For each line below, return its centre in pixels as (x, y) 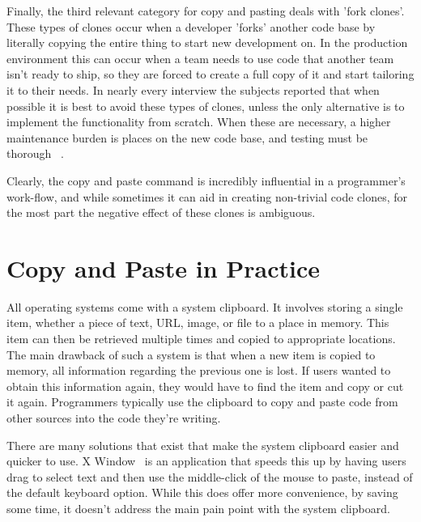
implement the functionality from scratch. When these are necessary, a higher (199, 122)
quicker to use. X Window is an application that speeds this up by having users (206, 461)
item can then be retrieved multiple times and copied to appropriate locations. (201, 339)
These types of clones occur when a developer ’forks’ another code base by (191, 26)
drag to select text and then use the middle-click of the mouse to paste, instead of (210, 476)
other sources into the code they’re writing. (114, 418)
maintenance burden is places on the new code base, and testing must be (187, 137)
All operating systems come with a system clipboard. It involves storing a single (205, 306)
